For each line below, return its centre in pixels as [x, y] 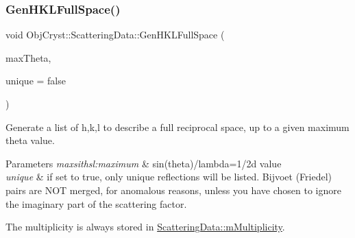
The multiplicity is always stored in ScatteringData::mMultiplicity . [145, 227]
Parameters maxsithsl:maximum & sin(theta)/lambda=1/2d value [144, 163]
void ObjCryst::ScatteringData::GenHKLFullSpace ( [115, 35]
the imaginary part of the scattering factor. [96, 203]
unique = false [36, 81]
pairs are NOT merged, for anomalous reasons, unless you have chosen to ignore [173, 190]
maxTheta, [28, 57]
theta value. [30, 140]
